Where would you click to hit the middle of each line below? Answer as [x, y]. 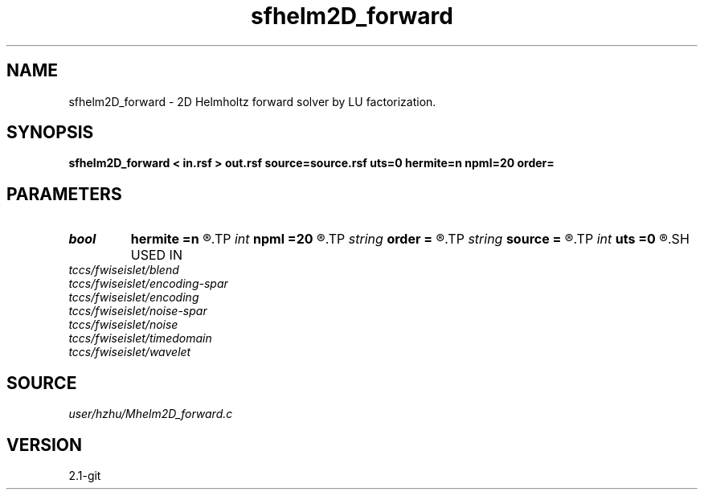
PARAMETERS [64, 194]
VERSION [45, 445]
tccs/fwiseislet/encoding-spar [148, 284]
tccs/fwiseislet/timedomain [140, 338]
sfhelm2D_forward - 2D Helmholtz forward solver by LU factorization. [252, 101]
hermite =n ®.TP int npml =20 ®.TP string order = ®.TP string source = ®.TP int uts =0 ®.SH [410, 239]
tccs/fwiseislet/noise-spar [138, 311]
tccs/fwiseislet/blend [124, 270]
